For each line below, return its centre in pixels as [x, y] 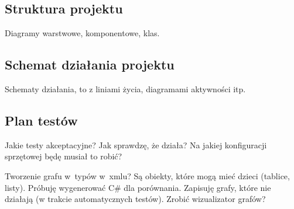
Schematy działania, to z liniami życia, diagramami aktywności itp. [125, 89]
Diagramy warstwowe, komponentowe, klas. [82, 33]
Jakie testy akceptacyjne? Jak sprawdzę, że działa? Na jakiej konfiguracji [136, 144]
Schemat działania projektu [90, 65]
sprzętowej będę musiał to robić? [64, 156]
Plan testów [41, 120]
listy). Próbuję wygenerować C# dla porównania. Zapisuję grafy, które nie [138, 187]
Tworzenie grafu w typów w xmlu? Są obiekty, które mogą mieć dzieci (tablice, [147, 175]
